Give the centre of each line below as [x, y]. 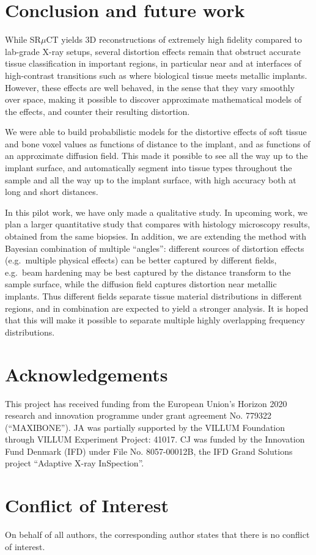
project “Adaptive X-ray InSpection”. [75, 463]
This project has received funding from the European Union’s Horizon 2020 [146, 403]
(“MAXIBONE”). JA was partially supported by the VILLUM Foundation [145, 427]
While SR [23, 39]
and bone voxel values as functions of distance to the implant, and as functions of [158, 143]
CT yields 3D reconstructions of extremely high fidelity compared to [174, 39]
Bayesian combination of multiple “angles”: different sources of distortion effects [155, 248]
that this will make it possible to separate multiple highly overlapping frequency [155, 320]
